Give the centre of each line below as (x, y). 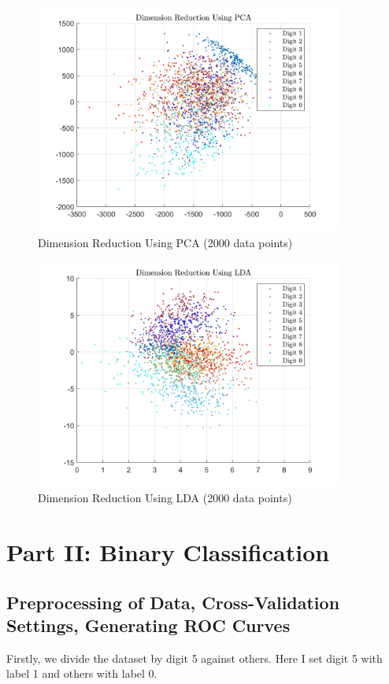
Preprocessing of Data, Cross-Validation (173, 602)
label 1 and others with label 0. (82, 673)
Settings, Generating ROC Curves (148, 625)
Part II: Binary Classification (168, 551)
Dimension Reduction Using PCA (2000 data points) (165, 242)
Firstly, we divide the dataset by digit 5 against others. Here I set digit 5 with (194, 658)
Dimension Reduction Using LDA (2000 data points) (165, 498)
